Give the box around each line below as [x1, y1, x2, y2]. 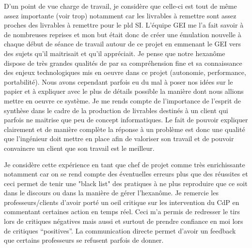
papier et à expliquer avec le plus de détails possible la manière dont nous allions [4, 86, 244, 96]
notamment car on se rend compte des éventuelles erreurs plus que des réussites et [4, 169, 248, 179]
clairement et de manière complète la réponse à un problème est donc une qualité [4, 124, 245, 134]
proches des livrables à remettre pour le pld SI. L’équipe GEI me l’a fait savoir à [4, 20, 244, 30]
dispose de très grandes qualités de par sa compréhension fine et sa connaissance [4, 58, 242, 68]
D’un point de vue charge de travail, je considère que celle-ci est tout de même [4, 1, 237, 11]
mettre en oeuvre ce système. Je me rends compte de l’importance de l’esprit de [4, 95, 241, 105]
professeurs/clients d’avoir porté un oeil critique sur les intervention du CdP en [4, 197, 239, 207]
